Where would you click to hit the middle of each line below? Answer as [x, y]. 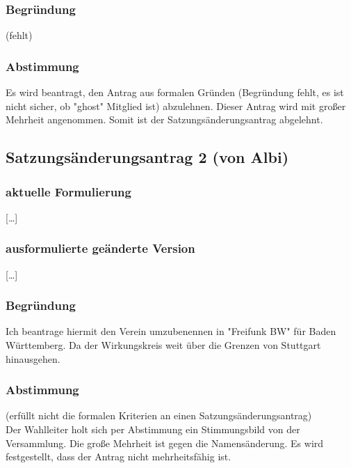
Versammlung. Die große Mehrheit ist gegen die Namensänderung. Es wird [165, 443]
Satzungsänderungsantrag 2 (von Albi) [147, 157]
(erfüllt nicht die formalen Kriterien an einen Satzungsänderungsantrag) [159, 415]
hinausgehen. [33, 358]
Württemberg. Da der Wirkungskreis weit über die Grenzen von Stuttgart [163, 345]
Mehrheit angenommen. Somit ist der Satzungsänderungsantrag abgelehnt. [164, 119]
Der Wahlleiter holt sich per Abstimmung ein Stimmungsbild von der [153, 429]
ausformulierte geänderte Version [100, 248]
